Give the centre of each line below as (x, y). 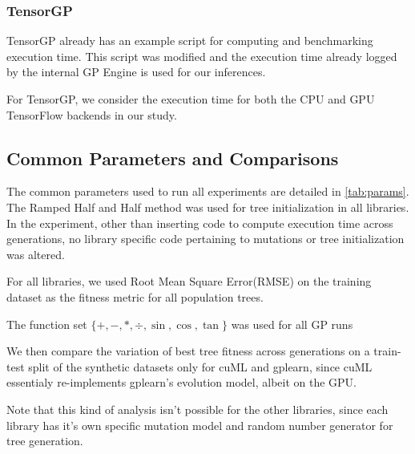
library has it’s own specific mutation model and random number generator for (200, 425)
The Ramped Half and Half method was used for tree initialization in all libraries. (208, 207)
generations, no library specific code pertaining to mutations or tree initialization (205, 239)
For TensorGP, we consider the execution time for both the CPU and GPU (191, 99)
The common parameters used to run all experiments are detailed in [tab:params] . (208, 191)
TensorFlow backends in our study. (92, 114)
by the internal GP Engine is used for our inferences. (136, 72)
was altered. (36, 254)
